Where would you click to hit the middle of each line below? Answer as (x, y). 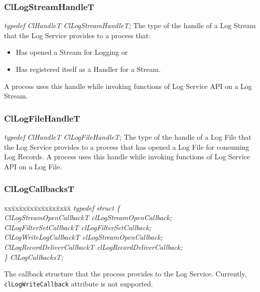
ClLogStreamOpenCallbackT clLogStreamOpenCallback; (88, 217)
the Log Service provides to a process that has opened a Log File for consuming (127, 147)
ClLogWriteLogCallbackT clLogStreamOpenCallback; (83, 237)
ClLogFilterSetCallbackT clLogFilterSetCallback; (78, 227)
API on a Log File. (33, 166)
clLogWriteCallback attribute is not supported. (79, 283)
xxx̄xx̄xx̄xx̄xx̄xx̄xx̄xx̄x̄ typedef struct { (62, 207)
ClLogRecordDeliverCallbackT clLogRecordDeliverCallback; (93, 247)
